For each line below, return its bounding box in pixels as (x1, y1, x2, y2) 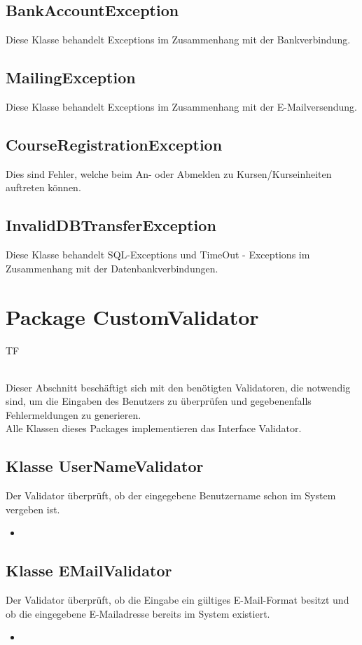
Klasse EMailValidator (6, 560, 172, 581)
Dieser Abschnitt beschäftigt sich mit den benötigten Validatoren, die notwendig (6, 380, 351, 394)
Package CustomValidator (6, 302, 259, 331)
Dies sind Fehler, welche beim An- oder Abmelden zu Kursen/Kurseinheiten (6, 166, 332, 181)
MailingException (6, 67, 136, 88)
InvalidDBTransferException (6, 214, 216, 236)
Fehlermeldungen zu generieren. (6, 407, 141, 422)
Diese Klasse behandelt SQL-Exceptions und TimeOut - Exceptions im (6, 247, 310, 262)
